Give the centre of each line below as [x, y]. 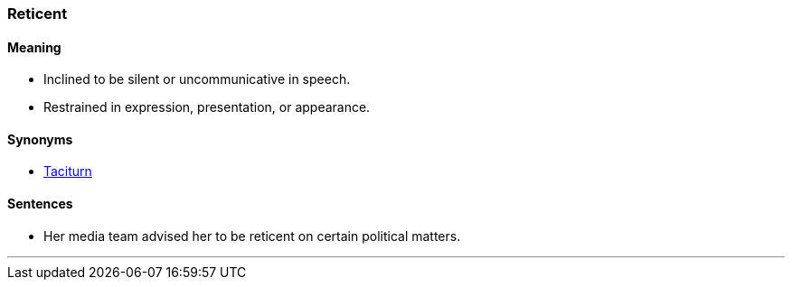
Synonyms [40, 139]
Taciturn [68, 171]
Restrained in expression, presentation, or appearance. [207, 107]
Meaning [34, 47]
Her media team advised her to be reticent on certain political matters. [252, 236]
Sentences [40, 204]
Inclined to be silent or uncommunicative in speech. [197, 79]
